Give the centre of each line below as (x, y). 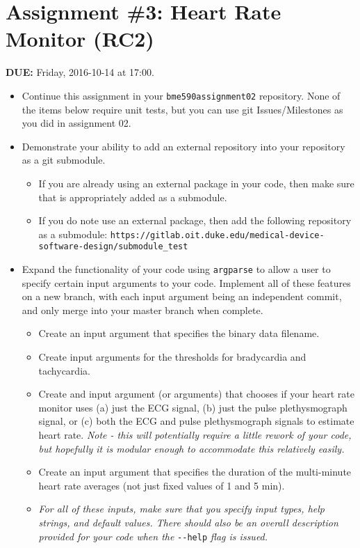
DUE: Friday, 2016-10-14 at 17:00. (80, 72)
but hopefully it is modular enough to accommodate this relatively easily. (191, 448)
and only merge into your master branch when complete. (142, 310)
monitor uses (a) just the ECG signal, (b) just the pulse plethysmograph (193, 407)
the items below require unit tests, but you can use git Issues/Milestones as (182, 109)
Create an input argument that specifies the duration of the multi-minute (195, 472)
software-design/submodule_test (113, 247)
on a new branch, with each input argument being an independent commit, (182, 296)
